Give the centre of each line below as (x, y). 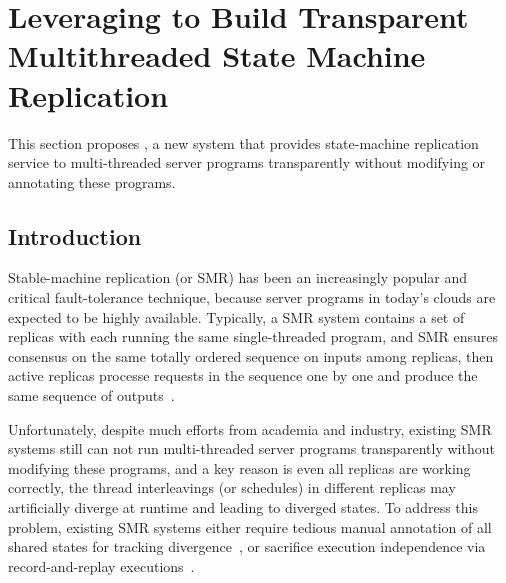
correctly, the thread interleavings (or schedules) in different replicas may (232, 487)
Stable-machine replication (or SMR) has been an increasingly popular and (238, 277)
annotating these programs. (92, 181)
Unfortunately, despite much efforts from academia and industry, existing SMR (250, 428)
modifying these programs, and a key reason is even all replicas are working (239, 467)
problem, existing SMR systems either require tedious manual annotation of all (250, 526)
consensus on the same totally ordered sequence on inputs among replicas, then (251, 355)
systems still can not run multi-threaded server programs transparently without (251, 448)
